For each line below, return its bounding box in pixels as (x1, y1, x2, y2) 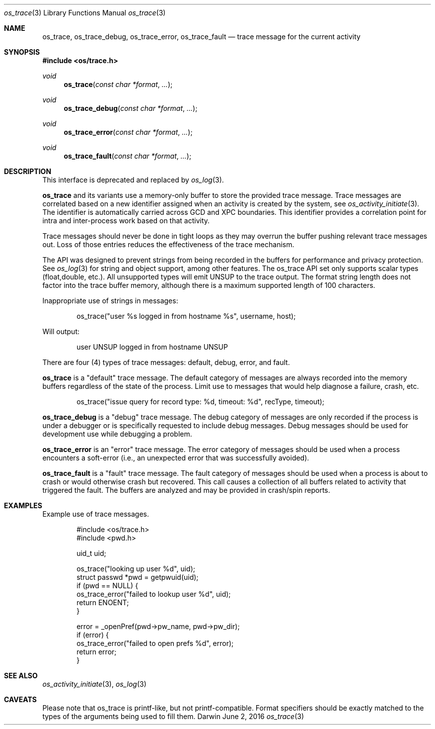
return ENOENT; (76, 598, 129, 607)
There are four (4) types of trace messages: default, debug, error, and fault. (42, 358, 290, 366)
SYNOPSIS (4, 48, 40, 56)
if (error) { (76, 631, 109, 639)
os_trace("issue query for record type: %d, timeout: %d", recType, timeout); (76, 397, 325, 406)
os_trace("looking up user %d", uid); (76, 564, 195, 573)
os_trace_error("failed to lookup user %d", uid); (76, 590, 231, 598)
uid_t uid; (76, 549, 106, 557)
